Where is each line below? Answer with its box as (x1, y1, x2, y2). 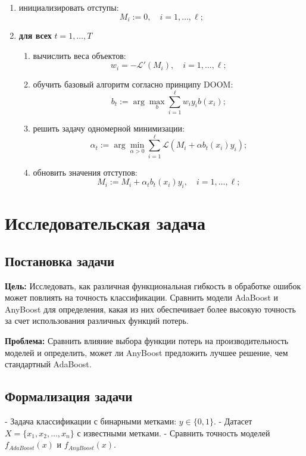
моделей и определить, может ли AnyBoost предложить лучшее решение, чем (5, 346, 288, 358)
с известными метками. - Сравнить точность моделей (77, 426, 270, 439)
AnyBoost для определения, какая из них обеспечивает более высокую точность (5, 302, 296, 315)
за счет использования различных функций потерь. (5, 314, 189, 327)
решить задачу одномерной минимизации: (33, 121, 185, 134)
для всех (18, 29, 52, 42)
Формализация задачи (5, 387, 133, 405)
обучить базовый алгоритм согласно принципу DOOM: (33, 78, 233, 90)
